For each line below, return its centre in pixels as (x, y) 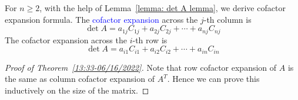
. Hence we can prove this (213, 79)
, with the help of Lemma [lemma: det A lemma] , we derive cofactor (163, 8)
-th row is (150, 39)
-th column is (227, 19)
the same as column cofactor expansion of (80, 79)
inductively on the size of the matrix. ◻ (77, 90)
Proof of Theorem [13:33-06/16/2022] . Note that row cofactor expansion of (141, 67)
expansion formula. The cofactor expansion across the (101, 19)
